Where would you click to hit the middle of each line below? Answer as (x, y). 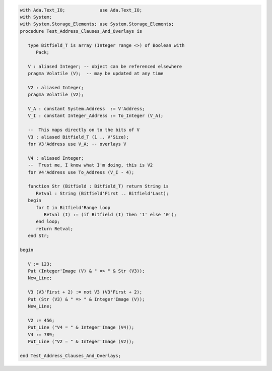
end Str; (39, 236)
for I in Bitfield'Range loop (73, 207)
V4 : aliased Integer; (56, 158)
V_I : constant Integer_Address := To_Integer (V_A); (96, 116)
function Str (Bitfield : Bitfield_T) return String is (98, 186)
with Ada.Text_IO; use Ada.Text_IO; (81, 10)
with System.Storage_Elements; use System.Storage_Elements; (97, 24)
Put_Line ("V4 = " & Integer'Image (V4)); (81, 327)
